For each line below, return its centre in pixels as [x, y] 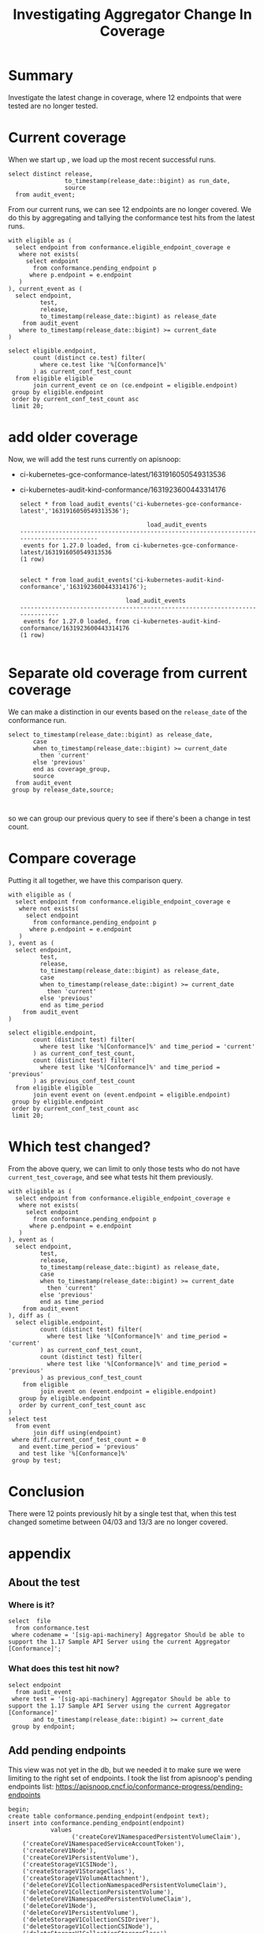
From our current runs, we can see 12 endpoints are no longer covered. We [130, 209]
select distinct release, [50, 174]
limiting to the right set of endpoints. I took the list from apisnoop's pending [130, 1778]
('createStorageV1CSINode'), [70, 1864]
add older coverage [73, 437]
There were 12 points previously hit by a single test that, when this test [123, 1513]
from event [33, 1426]
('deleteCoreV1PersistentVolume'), [81, 1913]
